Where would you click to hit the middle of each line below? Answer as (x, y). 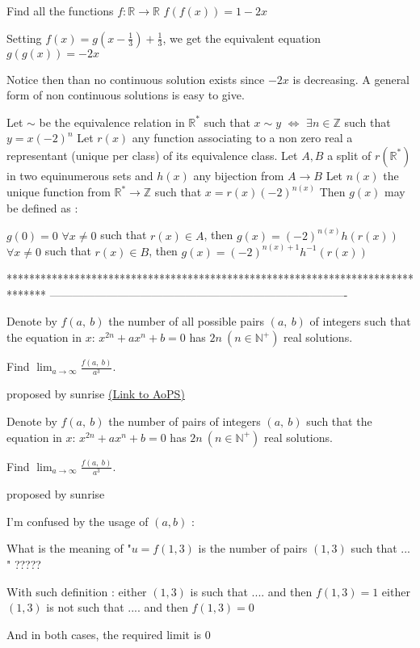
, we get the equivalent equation (242, 38)
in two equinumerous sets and (80, 175)
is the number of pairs (253, 548)
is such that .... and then (251, 591)
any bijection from (239, 175)
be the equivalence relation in (112, 122)
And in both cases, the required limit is (104, 634)
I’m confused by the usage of (78, 521)
